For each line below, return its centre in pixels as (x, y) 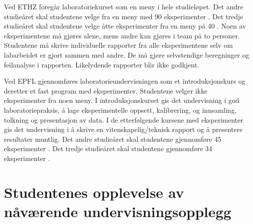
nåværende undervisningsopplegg (118, 211)
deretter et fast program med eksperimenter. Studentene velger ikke (106, 90)
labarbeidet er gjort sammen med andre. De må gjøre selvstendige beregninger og (127, 54)
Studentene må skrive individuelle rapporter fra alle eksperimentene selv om (118, 45)
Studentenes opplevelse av (94, 192)
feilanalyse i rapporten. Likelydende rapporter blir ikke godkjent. (102, 64)
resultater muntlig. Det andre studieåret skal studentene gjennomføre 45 (113, 139)
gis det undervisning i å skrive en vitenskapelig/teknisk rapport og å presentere (123, 129)
